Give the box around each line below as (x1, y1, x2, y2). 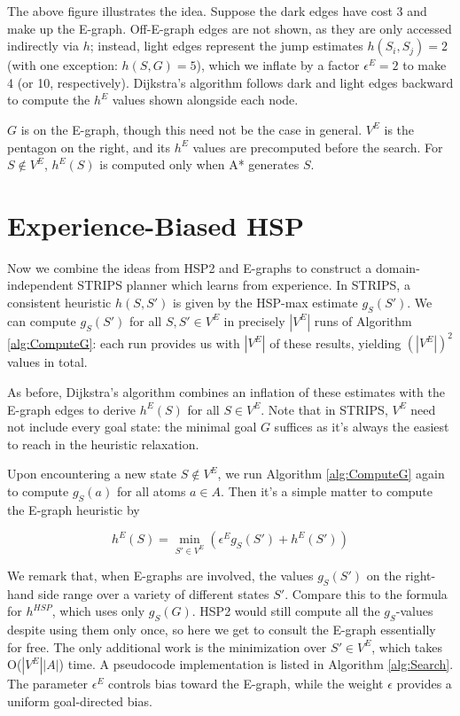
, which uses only (51, 602, 145, 620)
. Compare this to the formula (285, 584, 448, 603)
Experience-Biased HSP (7, 206, 305, 243)
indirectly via (7, 36, 79, 55)
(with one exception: (7, 56, 118, 74)
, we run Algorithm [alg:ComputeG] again (217, 464, 445, 483)
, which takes (371, 637, 443, 656)
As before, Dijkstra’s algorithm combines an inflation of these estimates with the (7, 382, 445, 401)
